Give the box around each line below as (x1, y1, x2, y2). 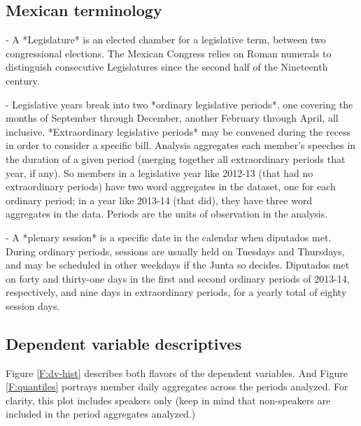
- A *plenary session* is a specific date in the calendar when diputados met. (6, 229, 332, 244)
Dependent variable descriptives (6, 332, 242, 354)
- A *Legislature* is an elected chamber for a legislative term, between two (6, 32, 326, 47)
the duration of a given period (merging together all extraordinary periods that (6, 151, 346, 166)
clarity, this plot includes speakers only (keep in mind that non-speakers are (6, 392, 331, 407)
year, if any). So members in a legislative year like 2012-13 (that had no (6, 165, 313, 180)
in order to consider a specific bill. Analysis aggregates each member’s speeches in (6, 138, 356, 152)
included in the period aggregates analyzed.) (6, 406, 196, 421)
